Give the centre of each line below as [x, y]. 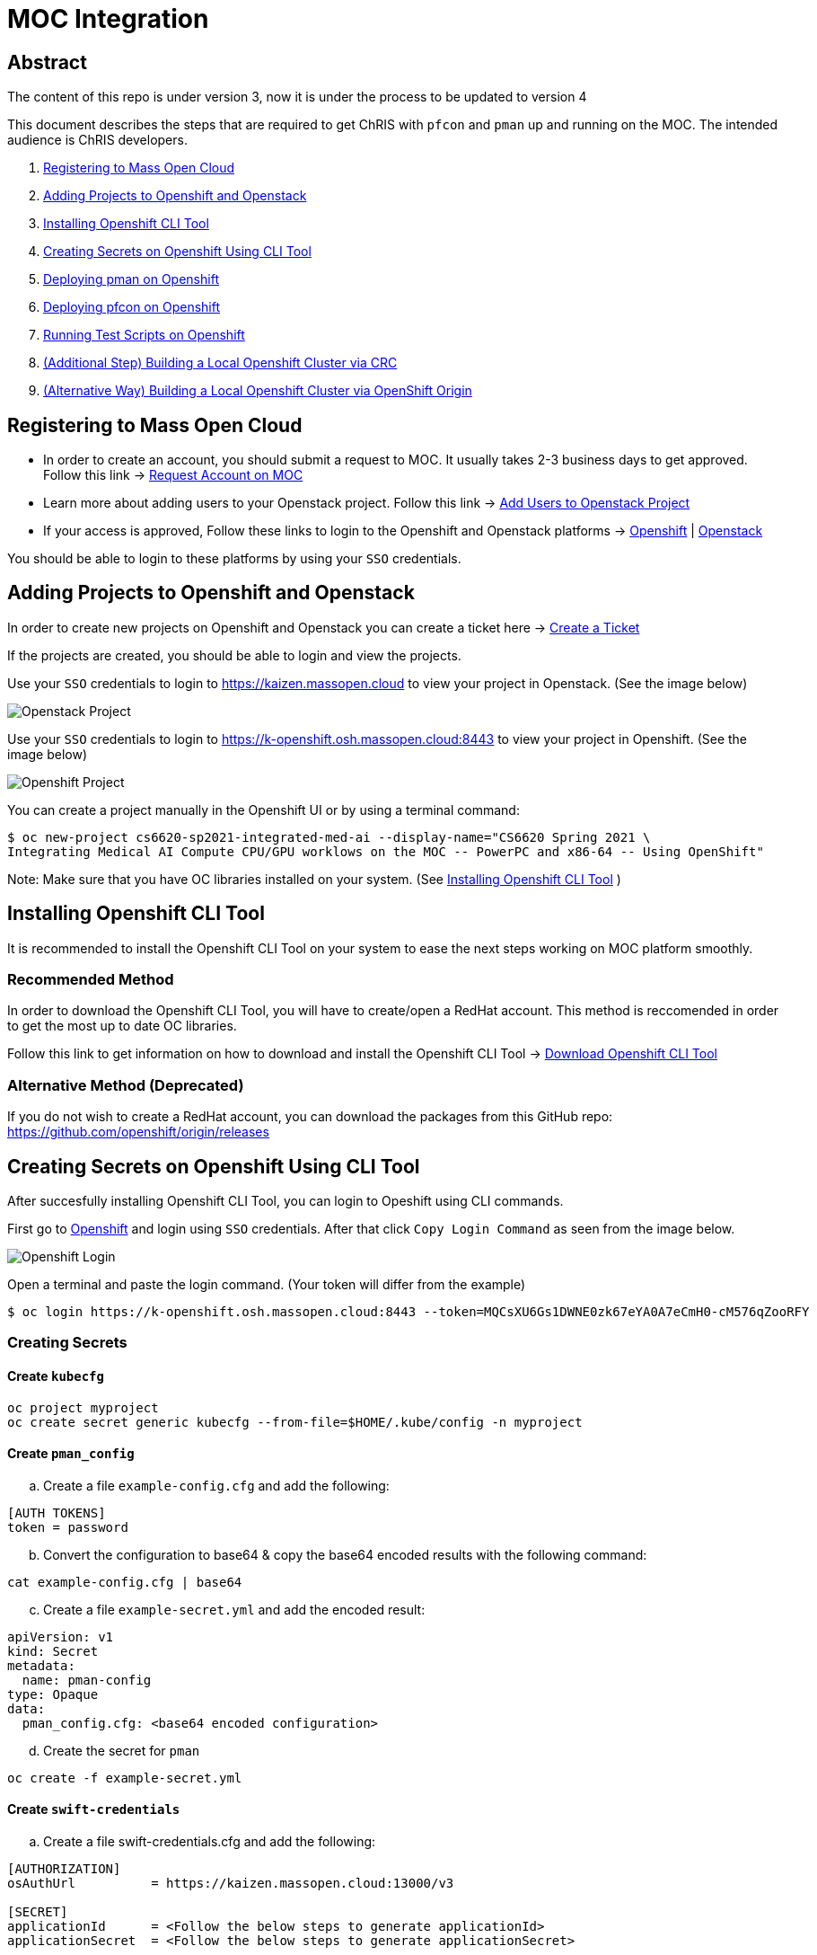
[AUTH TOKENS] [57, 1513]
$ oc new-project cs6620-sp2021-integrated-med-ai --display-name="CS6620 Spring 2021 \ [329, 837]
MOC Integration [108, 19]
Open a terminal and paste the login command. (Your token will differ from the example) [267, 1285]
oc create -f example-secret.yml [125, 1778]
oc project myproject [83, 1407]
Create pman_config [71, 1454]
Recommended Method [91, 980]
